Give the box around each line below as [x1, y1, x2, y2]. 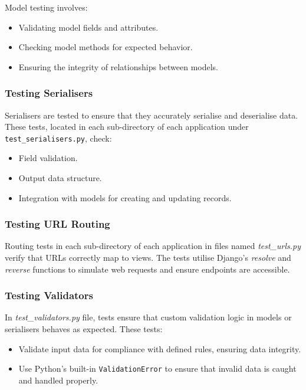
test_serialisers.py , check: [5, 132, 112, 144]
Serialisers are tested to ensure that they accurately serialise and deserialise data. [5, 109, 298, 121]
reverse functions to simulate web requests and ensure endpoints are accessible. [5, 263, 290, 275]
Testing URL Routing [5, 217, 110, 231]
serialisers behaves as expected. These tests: [5, 323, 163, 335]
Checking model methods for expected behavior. [18, 41, 193, 53]
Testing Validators [5, 288, 93, 303]
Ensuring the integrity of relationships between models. [18, 60, 218, 73]
